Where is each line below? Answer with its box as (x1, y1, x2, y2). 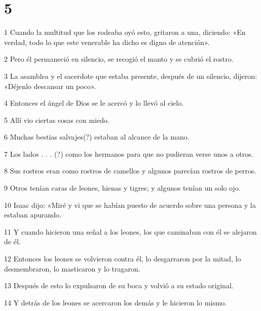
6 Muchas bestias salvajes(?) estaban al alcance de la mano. (4, 131, 190, 142)
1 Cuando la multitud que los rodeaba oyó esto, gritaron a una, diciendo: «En (4, 27, 246, 37)
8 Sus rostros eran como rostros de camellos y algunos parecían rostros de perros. (4, 165, 256, 176)
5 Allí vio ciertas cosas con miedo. (4, 114, 109, 125)
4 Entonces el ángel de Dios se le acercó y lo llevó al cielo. (4, 98, 184, 108)
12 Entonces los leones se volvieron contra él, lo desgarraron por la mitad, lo (4, 253, 241, 264)
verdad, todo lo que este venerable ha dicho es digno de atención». (4, 36, 210, 47)
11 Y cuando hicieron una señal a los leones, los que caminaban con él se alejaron (4, 226, 257, 237)
